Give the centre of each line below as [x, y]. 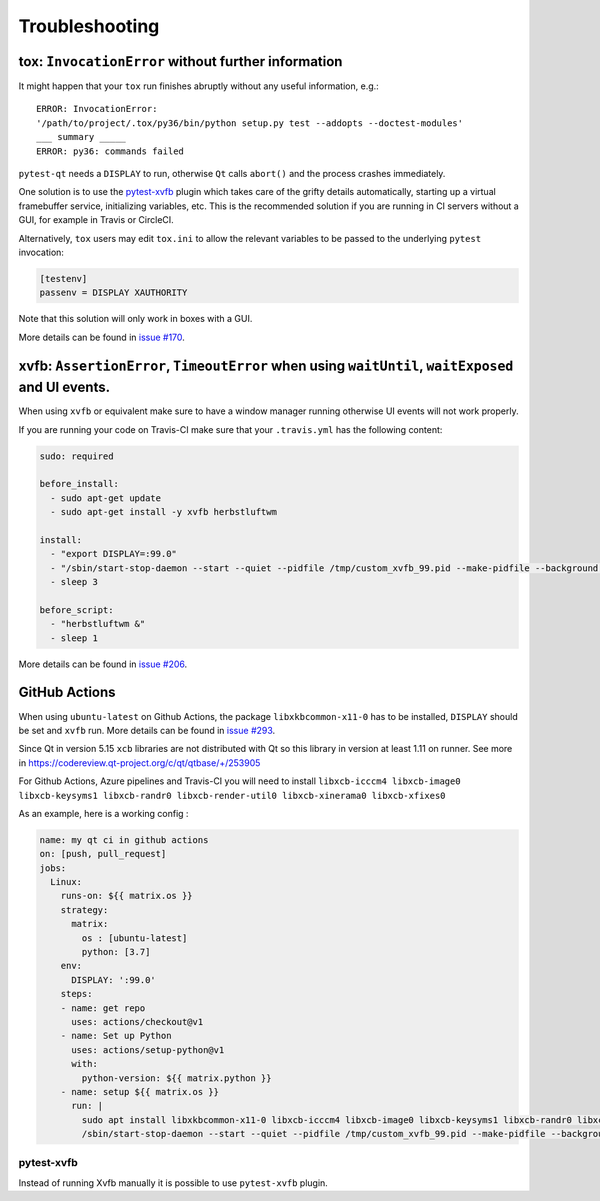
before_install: [79, 484]
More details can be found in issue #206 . [103, 664]
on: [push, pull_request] [103, 854]
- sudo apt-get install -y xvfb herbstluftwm [163, 512]
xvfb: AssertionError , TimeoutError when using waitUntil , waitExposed [266, 365]
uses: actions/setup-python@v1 [148, 1049]
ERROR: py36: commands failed [110, 151]
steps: [76, 994]
